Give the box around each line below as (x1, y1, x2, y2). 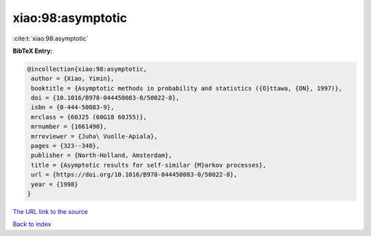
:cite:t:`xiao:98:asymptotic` (12, 34, 89, 43)
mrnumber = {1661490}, (31, 123, 108, 130)
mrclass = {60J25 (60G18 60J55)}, (31, 113, 147, 121)
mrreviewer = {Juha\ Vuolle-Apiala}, (31, 132, 158, 140)
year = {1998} (31, 180, 78, 188)
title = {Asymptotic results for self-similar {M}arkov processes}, (31, 161, 267, 169)
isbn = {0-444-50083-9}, (31, 104, 115, 111)
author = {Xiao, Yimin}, (31, 75, 115, 82)
